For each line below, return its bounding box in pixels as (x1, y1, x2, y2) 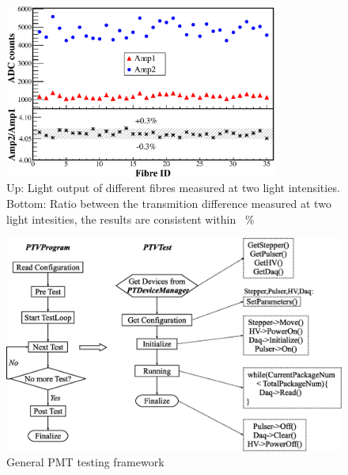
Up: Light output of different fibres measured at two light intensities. (6, 179, 340, 196)
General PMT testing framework (6, 454, 165, 470)
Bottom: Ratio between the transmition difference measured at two (6, 194, 331, 211)
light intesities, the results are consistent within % (6, 210, 255, 227)
